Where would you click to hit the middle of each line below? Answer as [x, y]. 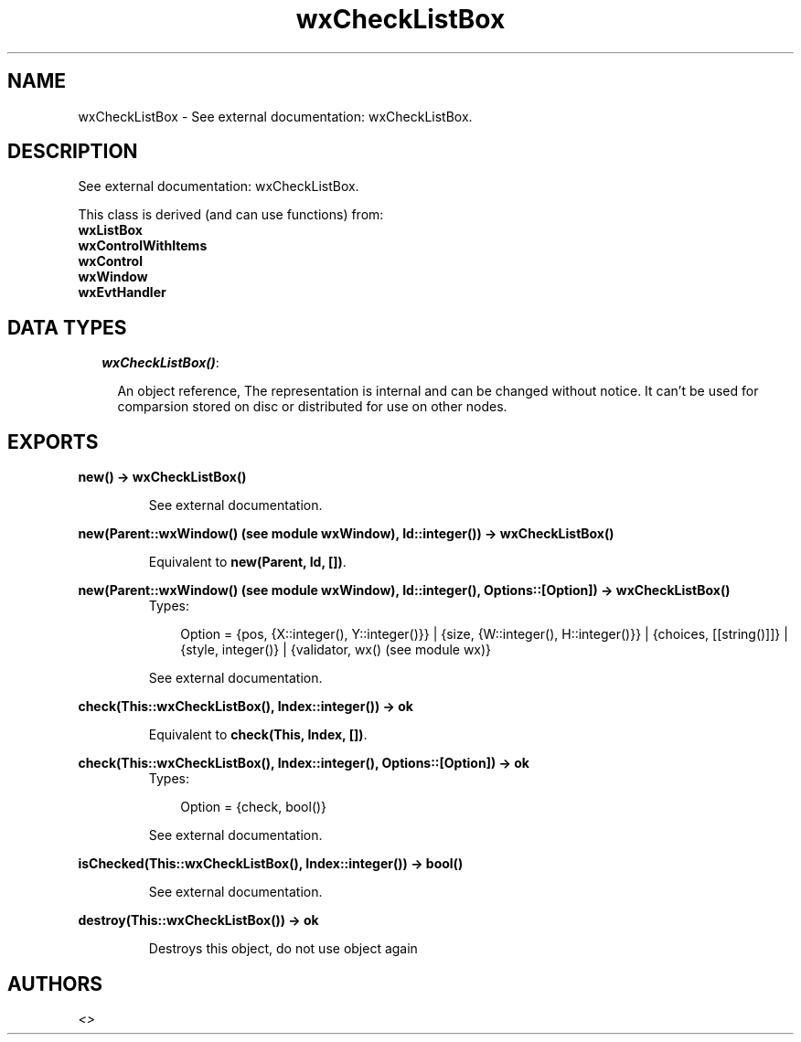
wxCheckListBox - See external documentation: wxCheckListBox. [275, 116]
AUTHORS [55, 984]
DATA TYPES [67, 327]
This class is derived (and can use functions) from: [231, 215]
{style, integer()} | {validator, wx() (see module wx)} [336, 650]
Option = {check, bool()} [254, 807]
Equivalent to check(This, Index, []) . [258, 735]
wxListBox [110, 230]
